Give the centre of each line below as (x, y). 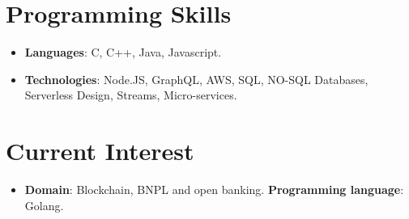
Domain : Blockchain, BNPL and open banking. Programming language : (214, 190)
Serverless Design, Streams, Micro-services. (131, 95)
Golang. (44, 205)
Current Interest (100, 151)
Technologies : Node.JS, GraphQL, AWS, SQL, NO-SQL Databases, (196, 79)
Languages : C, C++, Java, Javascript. (123, 52)
